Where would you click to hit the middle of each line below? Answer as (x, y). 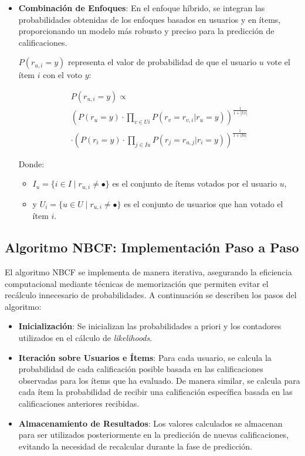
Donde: (31, 163)
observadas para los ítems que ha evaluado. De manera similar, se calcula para (159, 380)
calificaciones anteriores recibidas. (79, 403)
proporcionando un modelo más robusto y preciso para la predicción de (146, 31)
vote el (278, 62)
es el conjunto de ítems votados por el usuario (195, 183)
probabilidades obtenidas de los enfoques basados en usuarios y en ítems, (150, 19)
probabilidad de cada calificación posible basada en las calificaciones (141, 369)
